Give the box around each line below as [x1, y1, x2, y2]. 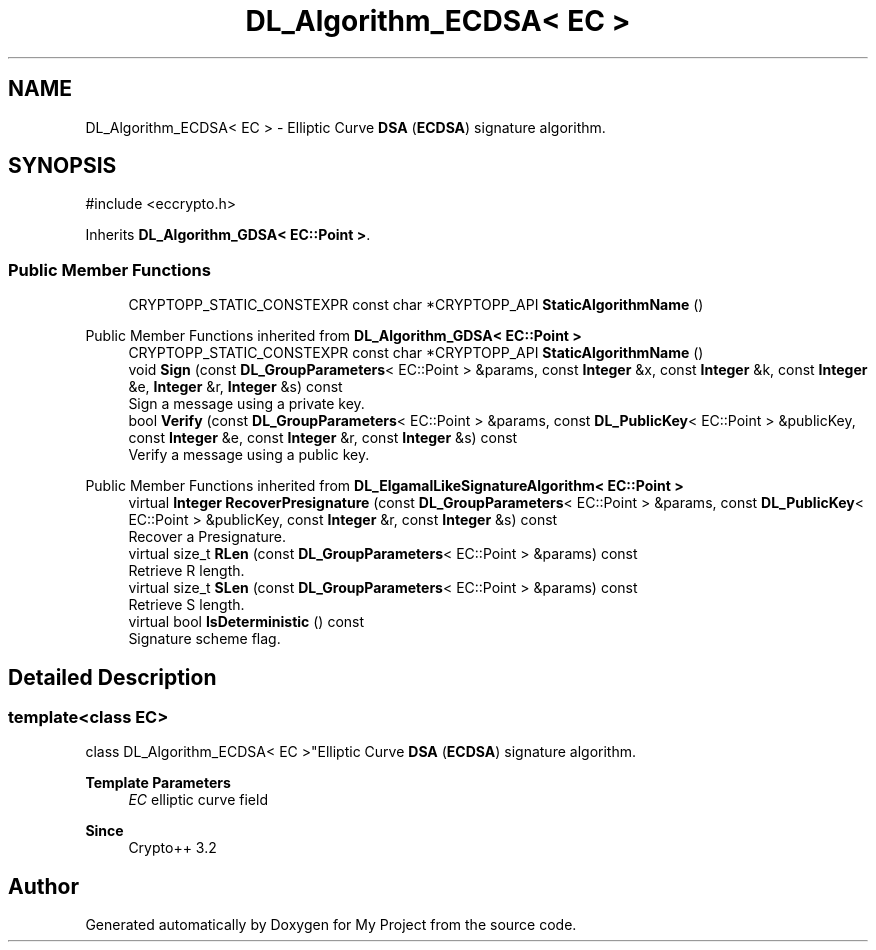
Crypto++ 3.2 [128, 839, 217, 857]
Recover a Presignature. [128, 528, 286, 546]
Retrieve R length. [128, 562, 245, 580]
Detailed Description [8, 664, 217, 690]
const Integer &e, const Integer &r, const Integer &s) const [128, 429, 518, 447]
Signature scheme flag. [128, 630, 281, 648]
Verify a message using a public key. [128, 446, 370, 464]
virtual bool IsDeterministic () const [128, 613, 365, 631]
